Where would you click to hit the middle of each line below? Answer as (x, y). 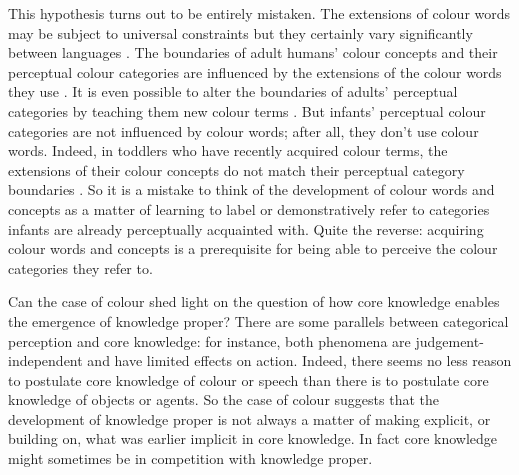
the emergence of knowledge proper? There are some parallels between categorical (258, 320)
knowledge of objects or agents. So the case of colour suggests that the (223, 399)
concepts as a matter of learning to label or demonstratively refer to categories (249, 208)
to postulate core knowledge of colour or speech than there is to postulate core (248, 379)
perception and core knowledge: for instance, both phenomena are (209, 340)
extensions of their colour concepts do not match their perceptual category (236, 169)
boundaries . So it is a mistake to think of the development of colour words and (251, 189)
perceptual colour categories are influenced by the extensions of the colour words (255, 71)
